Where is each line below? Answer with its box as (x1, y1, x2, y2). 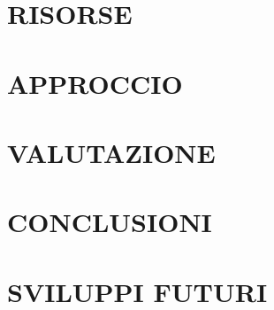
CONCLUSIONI (7, 204, 212, 240)
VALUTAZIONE (7, 134, 216, 170)
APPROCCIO (7, 65, 183, 101)
